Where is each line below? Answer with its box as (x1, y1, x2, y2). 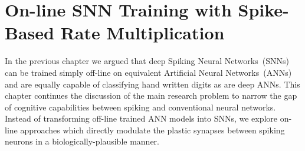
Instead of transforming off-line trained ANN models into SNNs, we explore (5, 112, 278, 125)
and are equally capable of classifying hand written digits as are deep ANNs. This (5, 78, 300, 90)
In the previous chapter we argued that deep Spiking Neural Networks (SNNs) (5, 55, 289, 67)
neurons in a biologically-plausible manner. (5, 135, 159, 147)
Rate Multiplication (60, 21, 225, 45)
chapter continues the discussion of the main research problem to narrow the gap (5, 89, 297, 102)
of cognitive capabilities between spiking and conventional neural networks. (5, 100, 276, 113)
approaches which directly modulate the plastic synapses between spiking (20, 123, 285, 136)
